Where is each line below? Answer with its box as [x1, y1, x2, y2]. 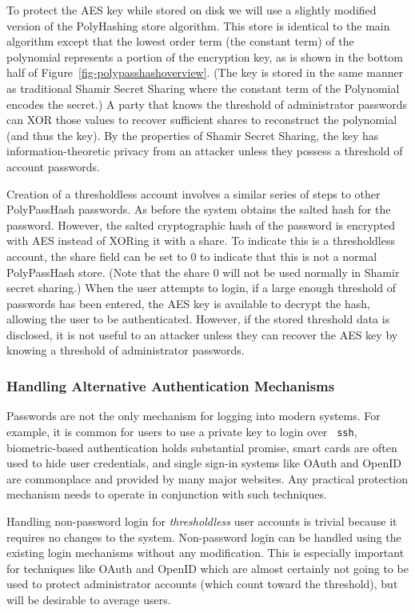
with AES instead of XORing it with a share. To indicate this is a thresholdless [6, 232, 395, 249]
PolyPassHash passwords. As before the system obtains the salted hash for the [6, 201, 391, 218]
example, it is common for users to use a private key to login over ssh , [6, 423, 357, 439]
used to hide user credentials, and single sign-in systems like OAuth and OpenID [6, 455, 401, 471]
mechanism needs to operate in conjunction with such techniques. [6, 486, 327, 503]
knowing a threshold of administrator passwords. [6, 342, 245, 359]
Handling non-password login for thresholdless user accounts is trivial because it [6, 512, 397, 529]
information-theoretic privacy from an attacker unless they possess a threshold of [6, 142, 403, 159]
